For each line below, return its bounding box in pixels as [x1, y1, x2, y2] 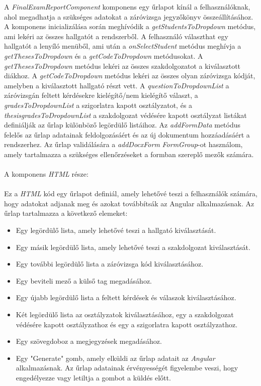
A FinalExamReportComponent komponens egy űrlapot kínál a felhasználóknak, [4, 2, 250, 12]
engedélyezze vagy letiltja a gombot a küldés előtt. [16, 372, 171, 382]
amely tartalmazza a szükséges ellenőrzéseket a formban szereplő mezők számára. [4, 149, 254, 159]
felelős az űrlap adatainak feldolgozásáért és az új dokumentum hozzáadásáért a [4, 129, 250, 140]
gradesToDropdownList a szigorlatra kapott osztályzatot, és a [4, 99, 193, 110]
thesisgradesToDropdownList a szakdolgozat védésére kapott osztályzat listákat [4, 109, 247, 120]
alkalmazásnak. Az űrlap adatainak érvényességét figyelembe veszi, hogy [16, 362, 238, 373]
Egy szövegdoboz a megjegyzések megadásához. [16, 336, 162, 346]
